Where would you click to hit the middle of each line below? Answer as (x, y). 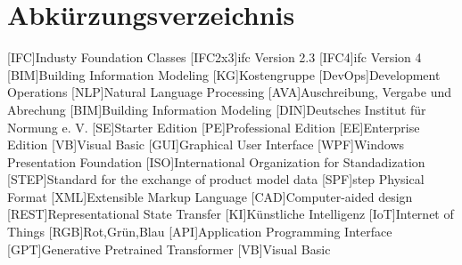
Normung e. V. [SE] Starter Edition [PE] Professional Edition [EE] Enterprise (214, 127)
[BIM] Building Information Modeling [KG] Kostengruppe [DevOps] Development (224, 74)
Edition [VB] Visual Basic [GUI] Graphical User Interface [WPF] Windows (206, 145)
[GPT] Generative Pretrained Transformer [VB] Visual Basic (169, 249)
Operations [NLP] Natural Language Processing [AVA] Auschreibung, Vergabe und (229, 92)
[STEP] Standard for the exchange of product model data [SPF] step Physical (216, 179)
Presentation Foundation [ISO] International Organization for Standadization (216, 161)
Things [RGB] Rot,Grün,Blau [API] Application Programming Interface (200, 232)
